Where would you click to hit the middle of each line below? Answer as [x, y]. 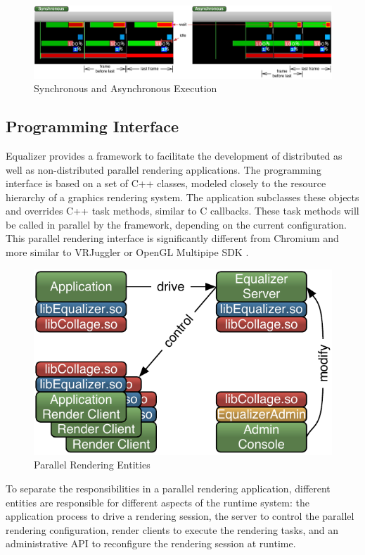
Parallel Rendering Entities [92, 465]
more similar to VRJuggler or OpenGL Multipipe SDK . [127, 252]
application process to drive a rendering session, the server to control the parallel [180, 516]
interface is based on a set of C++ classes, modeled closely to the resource [166, 183]
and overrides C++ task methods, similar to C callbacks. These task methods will [182, 211]
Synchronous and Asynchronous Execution [126, 88]
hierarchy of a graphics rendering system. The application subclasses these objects [182, 197]
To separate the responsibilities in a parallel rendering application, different [168, 488]
